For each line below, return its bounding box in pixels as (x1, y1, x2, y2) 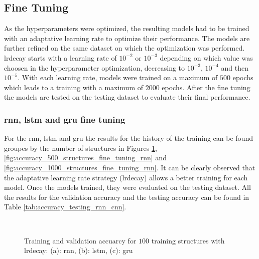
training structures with (151, 235, 225, 245)
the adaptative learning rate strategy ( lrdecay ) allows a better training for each (4, 172, 248, 182)
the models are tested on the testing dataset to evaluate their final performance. (4, 92, 250, 102)
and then (221, 62, 249, 73)
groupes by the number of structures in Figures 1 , (4, 142, 157, 153)
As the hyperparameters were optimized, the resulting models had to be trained (4, 23, 249, 34)
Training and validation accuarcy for (24, 235, 137, 245)
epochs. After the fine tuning (162, 82, 250, 92)
